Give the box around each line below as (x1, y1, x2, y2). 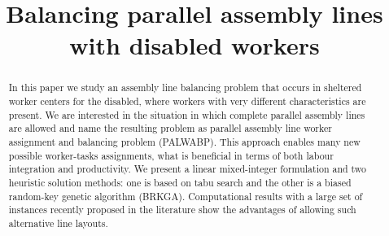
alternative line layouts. (8, 216, 108, 229)
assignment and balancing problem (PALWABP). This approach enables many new (8, 134, 361, 148)
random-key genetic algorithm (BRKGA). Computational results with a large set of (8, 189, 363, 203)
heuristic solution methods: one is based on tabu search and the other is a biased (8, 175, 352, 189)
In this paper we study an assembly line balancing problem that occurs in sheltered (8, 81, 362, 94)
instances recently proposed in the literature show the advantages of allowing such (8, 203, 356, 216)
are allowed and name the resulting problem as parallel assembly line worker (8, 121, 332, 135)
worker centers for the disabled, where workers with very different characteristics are (8, 94, 366, 108)
